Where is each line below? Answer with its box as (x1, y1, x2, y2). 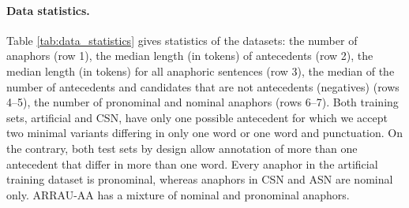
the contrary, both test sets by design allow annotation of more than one (6, 139, 358, 156)
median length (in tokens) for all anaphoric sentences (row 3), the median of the (6, 62, 395, 79)
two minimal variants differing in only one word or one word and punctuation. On (6, 124, 403, 141)
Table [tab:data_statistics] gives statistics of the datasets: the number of (6, 32, 358, 48)
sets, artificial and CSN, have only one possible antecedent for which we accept (6, 109, 388, 125)
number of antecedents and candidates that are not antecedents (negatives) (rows (6, 78, 400, 95)
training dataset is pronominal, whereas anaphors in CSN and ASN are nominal (6, 171, 393, 188)
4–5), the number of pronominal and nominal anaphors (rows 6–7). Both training (6, 94, 399, 110)
